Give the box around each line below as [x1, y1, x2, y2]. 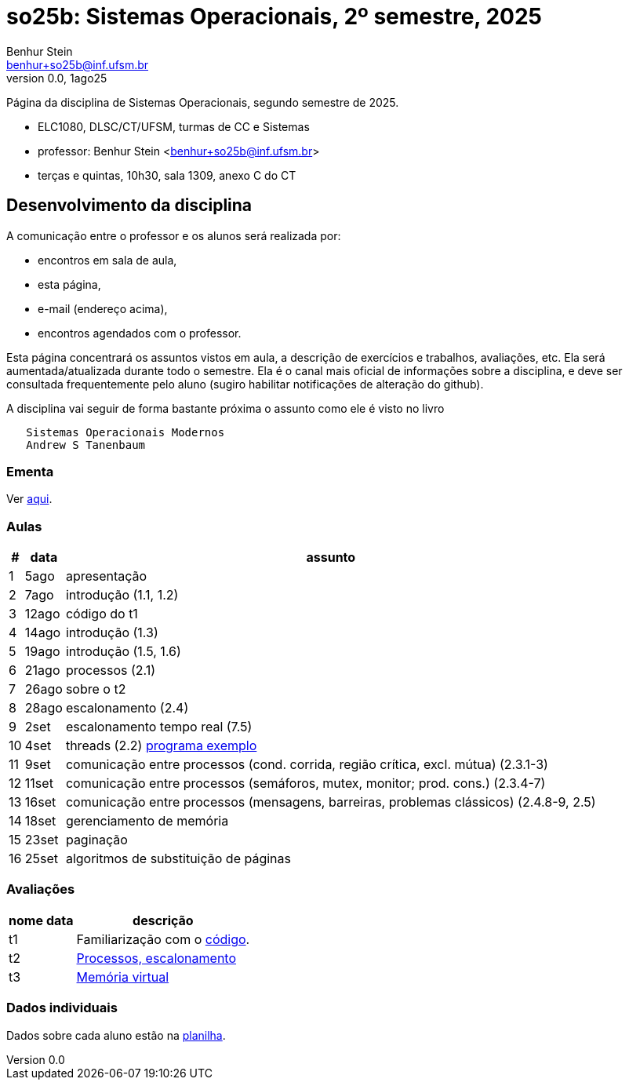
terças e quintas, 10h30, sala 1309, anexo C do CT [38, 168, 296, 182]
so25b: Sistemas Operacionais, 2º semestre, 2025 [6, 3, 543, 30]
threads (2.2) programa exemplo [65, 738, 257, 754]
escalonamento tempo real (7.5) [65, 719, 253, 735]
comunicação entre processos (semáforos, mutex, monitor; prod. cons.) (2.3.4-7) [65, 775, 546, 792]
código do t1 [65, 606, 138, 622]
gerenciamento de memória [65, 813, 229, 829]
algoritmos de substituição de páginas [65, 851, 291, 867]
